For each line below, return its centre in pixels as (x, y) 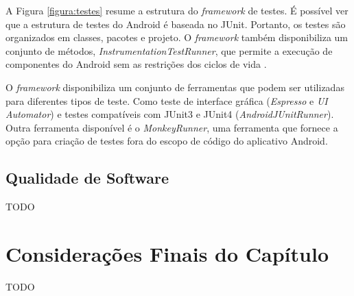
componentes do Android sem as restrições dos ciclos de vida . (136, 64)
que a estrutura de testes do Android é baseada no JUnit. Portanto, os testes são (176, 24)
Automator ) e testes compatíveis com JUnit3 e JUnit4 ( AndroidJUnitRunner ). (170, 114)
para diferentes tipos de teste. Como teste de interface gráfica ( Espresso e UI (167, 100)
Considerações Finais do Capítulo (167, 253)
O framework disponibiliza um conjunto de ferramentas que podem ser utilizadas (175, 87)
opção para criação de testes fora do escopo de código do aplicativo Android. (167, 141)
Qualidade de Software (87, 178)
